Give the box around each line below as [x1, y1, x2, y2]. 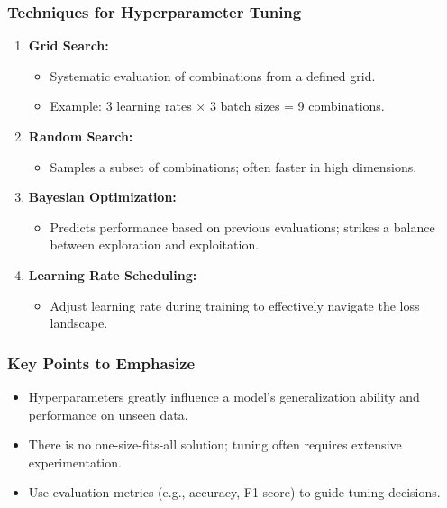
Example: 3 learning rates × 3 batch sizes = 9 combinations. [50, 96, 385, 115]
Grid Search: [28, 36, 109, 55]
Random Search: [28, 127, 133, 145]
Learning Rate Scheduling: [28, 265, 197, 284]
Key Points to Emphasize [7, 351, 196, 374]
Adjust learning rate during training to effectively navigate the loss [50, 295, 420, 314]
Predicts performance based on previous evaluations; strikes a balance [50, 217, 435, 236]
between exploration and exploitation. [50, 235, 260, 254]
